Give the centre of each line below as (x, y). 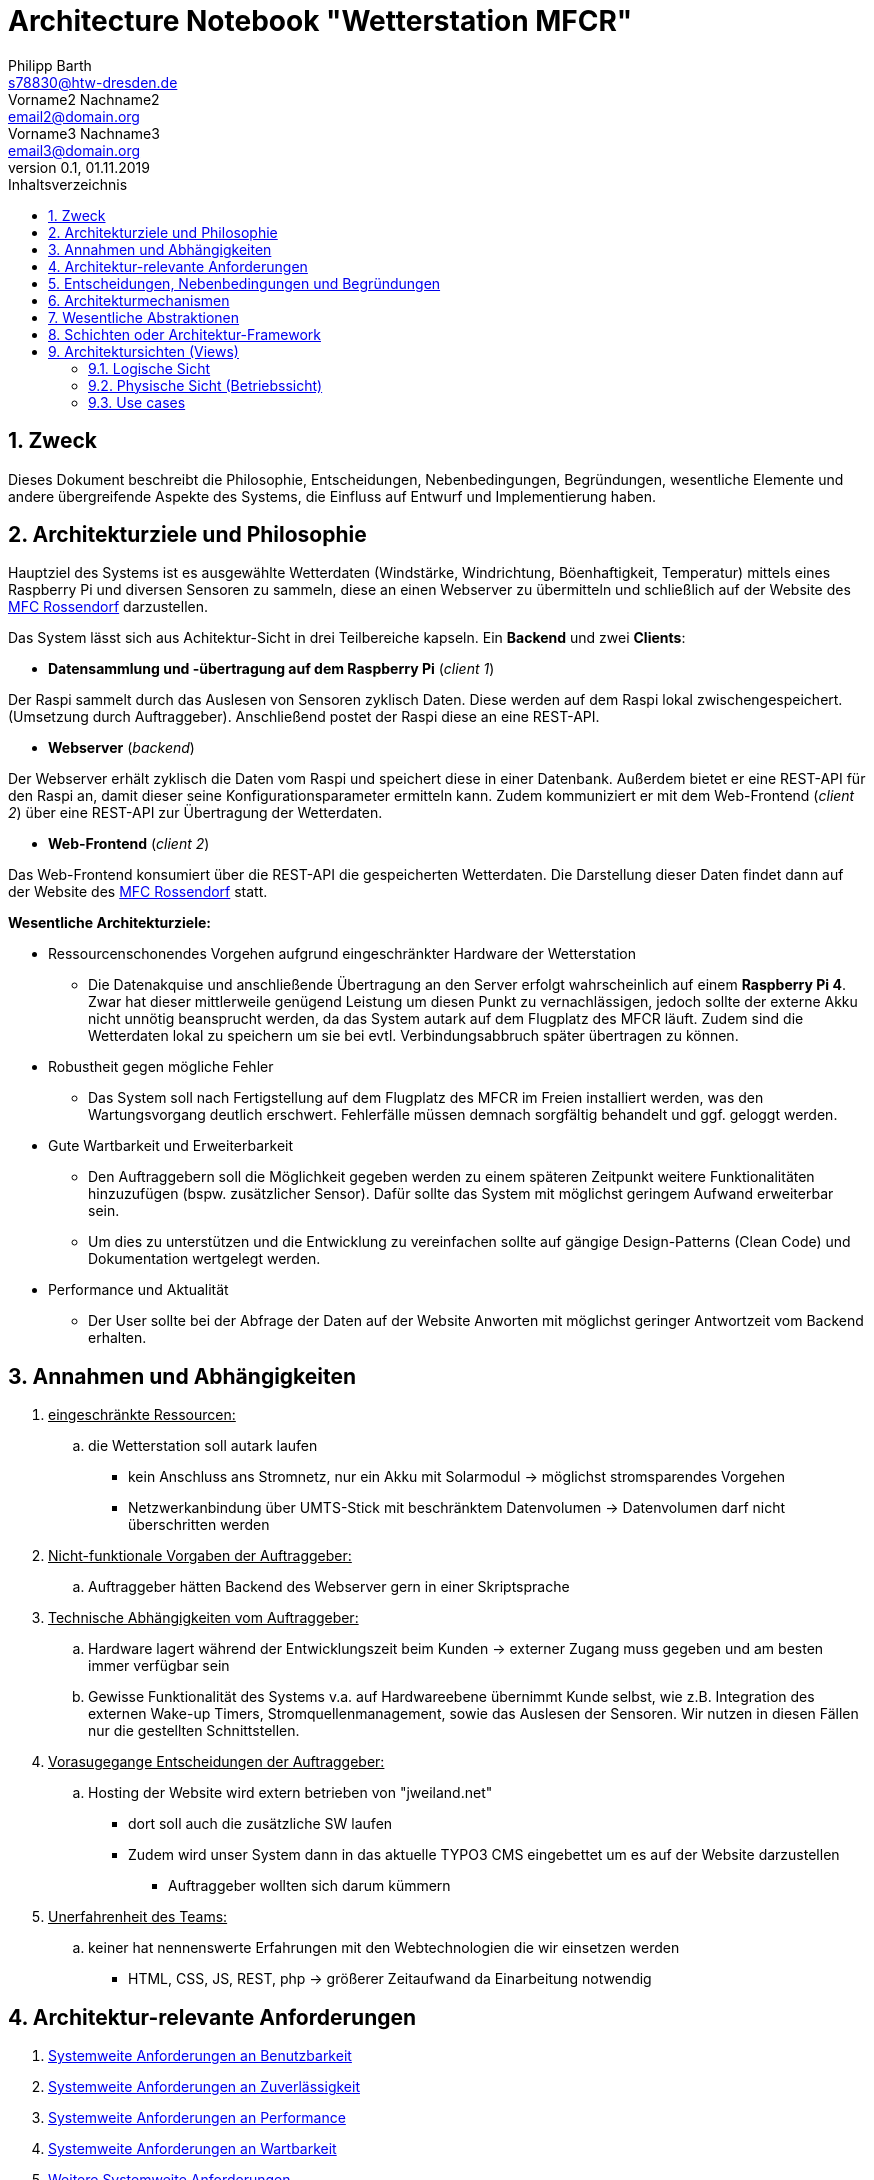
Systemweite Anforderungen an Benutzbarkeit (200, 2056)
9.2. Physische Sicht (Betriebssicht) (205, 385)
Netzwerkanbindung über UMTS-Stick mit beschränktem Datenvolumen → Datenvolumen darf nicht (457, 1508)
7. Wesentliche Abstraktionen (144, 317)
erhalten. (117, 1338)
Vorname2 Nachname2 (84, 99)
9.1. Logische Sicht (149, 368)
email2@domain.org (74, 116)
